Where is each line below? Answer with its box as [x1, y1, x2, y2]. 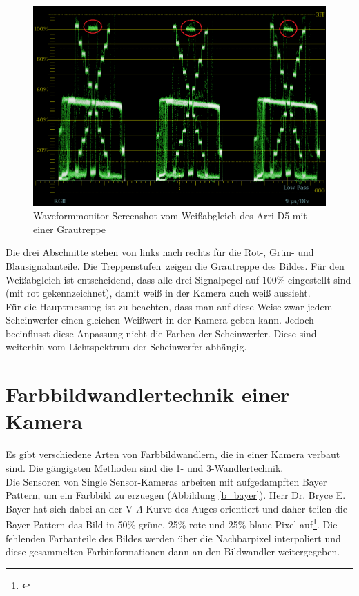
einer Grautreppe [33, 221, 106, 236]
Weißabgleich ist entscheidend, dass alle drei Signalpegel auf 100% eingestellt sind [6, 272, 351, 286]
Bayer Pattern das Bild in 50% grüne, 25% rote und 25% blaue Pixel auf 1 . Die [6, 515, 338, 531]
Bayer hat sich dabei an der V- [6, 501, 136, 515]
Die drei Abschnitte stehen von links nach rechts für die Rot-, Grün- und [6, 245, 314, 259]
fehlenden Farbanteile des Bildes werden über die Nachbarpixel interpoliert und [6, 530, 341, 545]
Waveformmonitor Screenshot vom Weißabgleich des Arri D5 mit [33, 208, 307, 223]
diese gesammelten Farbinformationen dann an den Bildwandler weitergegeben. [6, 544, 340, 559]
